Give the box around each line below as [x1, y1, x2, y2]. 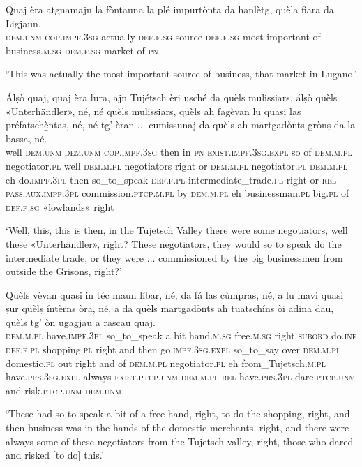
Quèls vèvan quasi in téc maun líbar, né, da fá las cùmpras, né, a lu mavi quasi [6, 287, 344, 302]
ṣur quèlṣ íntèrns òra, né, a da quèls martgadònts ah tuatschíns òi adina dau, [6, 301, 334, 316]
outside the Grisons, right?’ [6, 264, 122, 279]
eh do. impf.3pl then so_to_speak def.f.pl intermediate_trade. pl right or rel [6, 172, 337, 186]
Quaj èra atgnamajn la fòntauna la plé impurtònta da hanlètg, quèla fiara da [6, 2, 334, 16]
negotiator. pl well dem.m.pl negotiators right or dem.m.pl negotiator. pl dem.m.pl [6, 158, 347, 172]
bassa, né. [6, 131, 47, 145]
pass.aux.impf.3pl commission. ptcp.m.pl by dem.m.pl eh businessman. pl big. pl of [6, 186, 349, 200]
